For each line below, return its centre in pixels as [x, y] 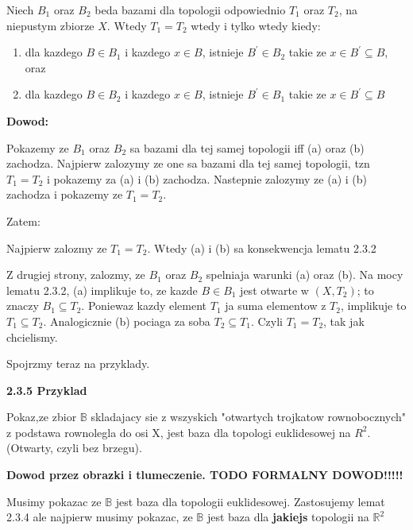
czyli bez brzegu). [99, 448]
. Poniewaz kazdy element [144, 306]
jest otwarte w [274, 290]
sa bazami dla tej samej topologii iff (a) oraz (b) [247, 147]
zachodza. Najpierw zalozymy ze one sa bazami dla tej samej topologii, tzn [188, 163]
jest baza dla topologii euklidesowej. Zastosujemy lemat [250, 501]
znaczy [23, 306]
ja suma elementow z [276, 306]
